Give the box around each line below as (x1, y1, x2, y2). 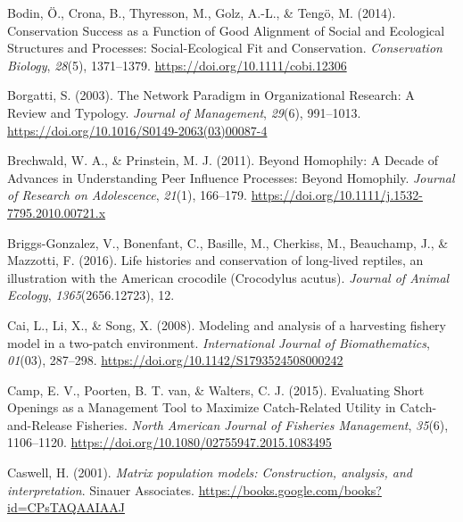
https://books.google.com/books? (198, 480, 382, 499)
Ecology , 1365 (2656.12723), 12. (7, 286, 175, 304)
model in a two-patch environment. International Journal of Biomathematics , (7, 333, 430, 352)
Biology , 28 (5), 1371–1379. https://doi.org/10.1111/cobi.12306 (7, 55, 347, 74)
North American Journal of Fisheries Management (131, 415, 409, 434)
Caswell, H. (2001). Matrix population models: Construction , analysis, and (7, 463, 412, 482)
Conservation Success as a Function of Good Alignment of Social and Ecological (7, 21, 445, 39)
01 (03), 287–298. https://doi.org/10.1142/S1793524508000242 (7, 351, 343, 369)
